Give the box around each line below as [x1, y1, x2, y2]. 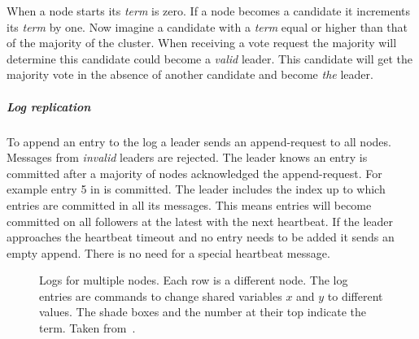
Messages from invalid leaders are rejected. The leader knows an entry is [7, 149, 368, 166]
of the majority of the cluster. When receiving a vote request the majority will [7, 34, 397, 51]
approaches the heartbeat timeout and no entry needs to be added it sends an [7, 228, 395, 246]
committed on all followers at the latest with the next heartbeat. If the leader [7, 212, 394, 229]
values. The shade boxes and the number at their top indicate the [39, 303, 367, 320]
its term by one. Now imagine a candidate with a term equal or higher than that [7, 18, 408, 35]
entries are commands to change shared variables [39, 287, 282, 304]
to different [327, 287, 383, 304]
